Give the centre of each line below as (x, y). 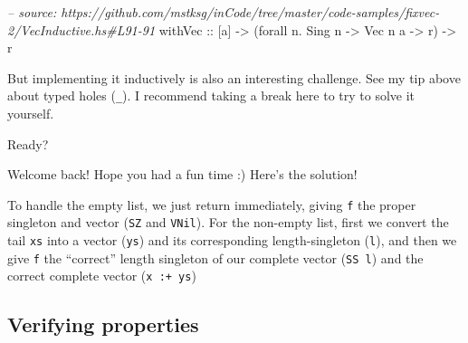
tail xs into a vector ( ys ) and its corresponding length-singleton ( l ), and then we (232, 240)
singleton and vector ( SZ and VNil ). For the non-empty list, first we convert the (228, 222)
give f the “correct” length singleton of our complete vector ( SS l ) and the (215, 257)
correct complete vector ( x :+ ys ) (102, 276)
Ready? (28, 143)
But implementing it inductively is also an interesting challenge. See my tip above (234, 77)
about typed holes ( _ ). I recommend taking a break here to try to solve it (211, 95)
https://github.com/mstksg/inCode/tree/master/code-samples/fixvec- (250, 12)
